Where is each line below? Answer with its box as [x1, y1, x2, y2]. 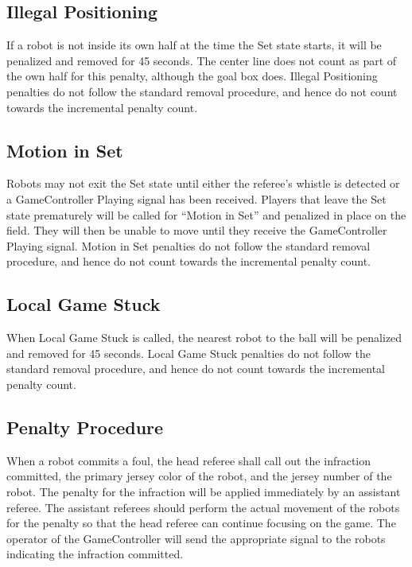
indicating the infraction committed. [6, 546, 184, 562]
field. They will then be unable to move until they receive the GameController [6, 222, 387, 239]
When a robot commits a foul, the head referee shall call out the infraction [6, 452, 371, 468]
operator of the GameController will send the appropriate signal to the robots [6, 530, 386, 546]
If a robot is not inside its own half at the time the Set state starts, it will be [6, 37, 382, 53]
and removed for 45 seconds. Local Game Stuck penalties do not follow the [6, 344, 371, 361]
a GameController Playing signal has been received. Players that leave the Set [6, 190, 387, 207]
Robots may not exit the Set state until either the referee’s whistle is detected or [6, 175, 400, 192]
